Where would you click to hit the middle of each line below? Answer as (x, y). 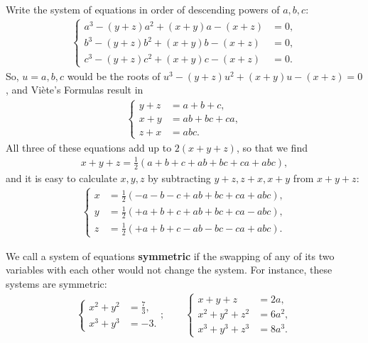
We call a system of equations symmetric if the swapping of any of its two (170, 255)
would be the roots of (114, 75)
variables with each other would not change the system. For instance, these (169, 270)
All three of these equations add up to (89, 147)
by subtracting (179, 178)
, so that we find (272, 147)
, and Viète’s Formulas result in (75, 90)
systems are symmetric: (56, 284)
